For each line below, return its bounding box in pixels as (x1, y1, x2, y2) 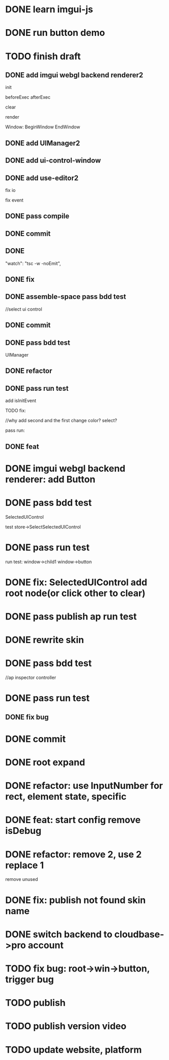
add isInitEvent (5, 397, 37, 404)
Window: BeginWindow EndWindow (5, 124, 80, 130)
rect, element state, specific (5, 791, 127, 803)
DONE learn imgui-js (5, 4, 93, 15)
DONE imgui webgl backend (5, 462, 126, 474)
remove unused (5, 876, 38, 882)
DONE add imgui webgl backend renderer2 (5, 71, 144, 79)
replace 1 (5, 859, 44, 871)
